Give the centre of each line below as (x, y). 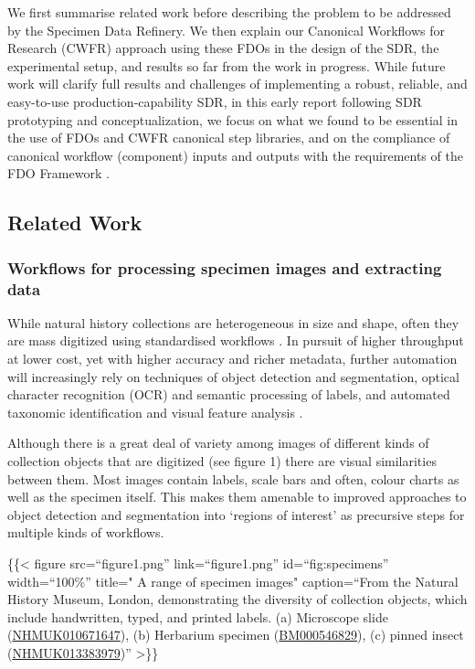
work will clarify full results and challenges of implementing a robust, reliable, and (237, 84)
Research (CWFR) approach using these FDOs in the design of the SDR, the (223, 48)
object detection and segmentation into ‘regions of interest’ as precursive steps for (236, 514)
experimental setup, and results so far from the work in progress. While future (227, 65)
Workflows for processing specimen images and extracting (225, 267)
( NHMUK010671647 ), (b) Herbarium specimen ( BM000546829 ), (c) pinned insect (236, 635)
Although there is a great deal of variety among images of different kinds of (218, 443)
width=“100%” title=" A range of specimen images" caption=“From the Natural (233, 581)
